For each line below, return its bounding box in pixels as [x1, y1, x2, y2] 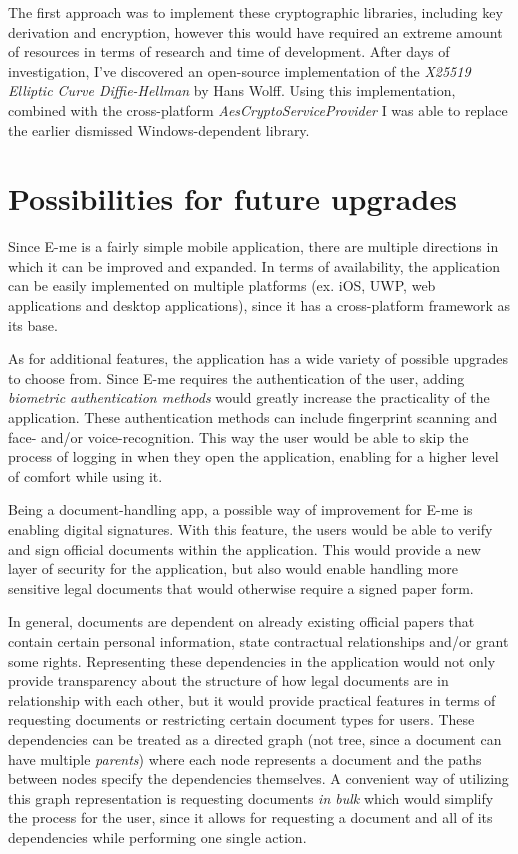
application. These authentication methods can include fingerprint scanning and [8, 407, 498, 428]
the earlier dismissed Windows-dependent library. [8, 119, 310, 140]
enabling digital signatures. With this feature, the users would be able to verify [8, 519, 493, 539]
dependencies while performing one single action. [8, 826, 307, 847]
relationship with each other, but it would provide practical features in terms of [8, 689, 496, 710]
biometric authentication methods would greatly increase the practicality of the [8, 387, 490, 408]
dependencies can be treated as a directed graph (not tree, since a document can [8, 728, 502, 749]
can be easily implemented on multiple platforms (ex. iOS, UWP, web [8, 275, 436, 296]
